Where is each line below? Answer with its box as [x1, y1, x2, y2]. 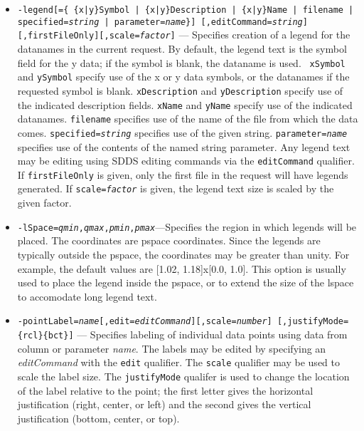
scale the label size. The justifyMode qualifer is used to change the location [17, 368, 350, 383]
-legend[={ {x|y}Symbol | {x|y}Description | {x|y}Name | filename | [17, 5, 354, 15]
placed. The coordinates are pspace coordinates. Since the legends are [17, 233, 321, 248]
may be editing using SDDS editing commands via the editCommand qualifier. [17, 153, 355, 168]
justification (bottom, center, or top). [17, 410, 180, 425]
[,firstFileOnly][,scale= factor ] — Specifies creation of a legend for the [17, 27, 350, 42]
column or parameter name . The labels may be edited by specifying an [17, 341, 326, 355]
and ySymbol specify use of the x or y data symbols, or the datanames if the [17, 69, 350, 84]
